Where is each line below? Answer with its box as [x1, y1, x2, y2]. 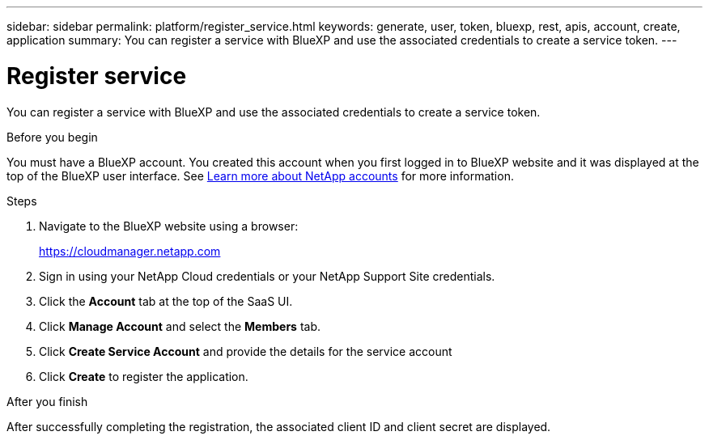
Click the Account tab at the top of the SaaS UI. [39, 294, 293, 308]
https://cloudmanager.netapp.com [39, 243, 221, 258]
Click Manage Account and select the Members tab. [39, 319, 321, 333]
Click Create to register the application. [39, 369, 248, 383]
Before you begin [6, 129, 98, 144]
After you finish [6, 394, 88, 408]
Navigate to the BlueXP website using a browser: [39, 218, 299, 233]
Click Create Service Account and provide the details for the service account [39, 344, 452, 358]
